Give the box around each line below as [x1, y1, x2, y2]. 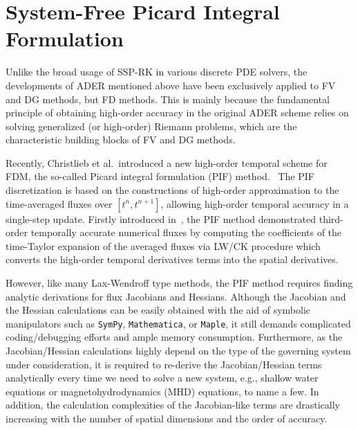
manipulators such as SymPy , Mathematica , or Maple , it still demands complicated [6, 316, 351, 330]
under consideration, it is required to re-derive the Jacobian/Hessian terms [6, 357, 322, 371]
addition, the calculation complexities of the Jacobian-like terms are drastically [6, 397, 340, 412]
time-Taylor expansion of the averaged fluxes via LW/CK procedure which [6, 238, 321, 253]
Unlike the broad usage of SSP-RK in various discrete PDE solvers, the [6, 64, 308, 79]
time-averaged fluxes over [6, 196, 113, 210]
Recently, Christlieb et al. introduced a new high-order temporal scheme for [6, 155, 328, 170]
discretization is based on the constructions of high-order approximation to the [6, 183, 339, 197]
